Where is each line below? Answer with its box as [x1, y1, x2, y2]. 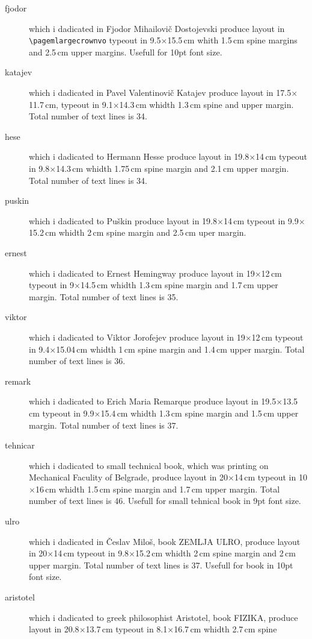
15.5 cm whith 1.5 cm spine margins [167, 34, 298, 46]
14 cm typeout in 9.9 [223, 214, 299, 227]
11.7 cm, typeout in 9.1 [29, 98, 113, 110]
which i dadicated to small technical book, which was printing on [29, 459, 269, 471]
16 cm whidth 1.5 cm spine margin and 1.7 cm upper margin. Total [35, 482, 280, 495]
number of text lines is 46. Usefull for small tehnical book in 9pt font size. [29, 494, 301, 507]
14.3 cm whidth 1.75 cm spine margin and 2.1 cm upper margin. [56, 162, 289, 174]
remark [5, 374, 31, 387]
